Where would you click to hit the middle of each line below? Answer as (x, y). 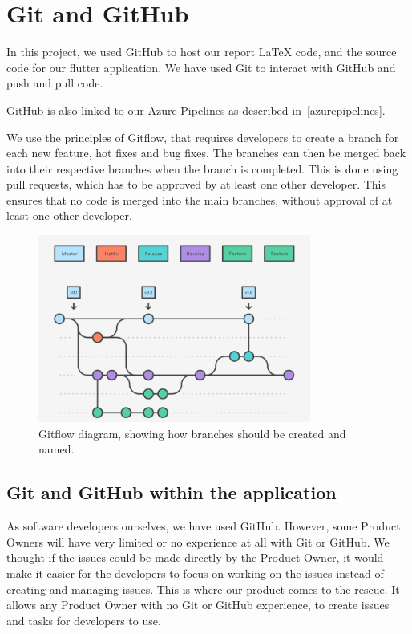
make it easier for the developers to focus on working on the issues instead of (195, 573)
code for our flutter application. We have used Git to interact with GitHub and (201, 67)
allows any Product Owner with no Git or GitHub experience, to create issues (198, 605)
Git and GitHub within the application (172, 492)
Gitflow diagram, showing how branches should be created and (192, 433)
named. (57, 449)
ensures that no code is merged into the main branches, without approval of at (200, 199)
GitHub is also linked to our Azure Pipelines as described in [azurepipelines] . (196, 110)
